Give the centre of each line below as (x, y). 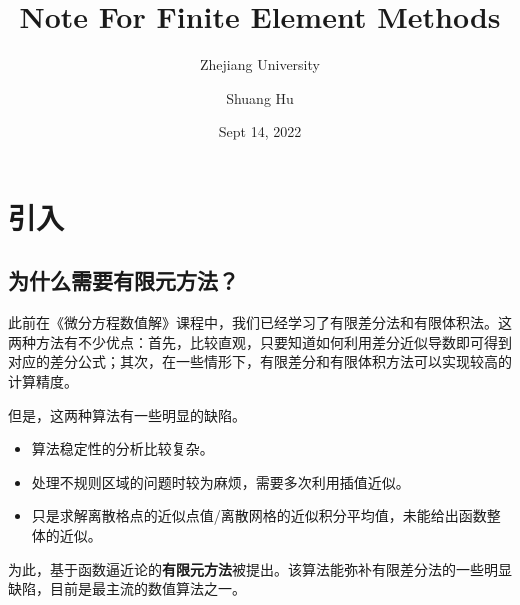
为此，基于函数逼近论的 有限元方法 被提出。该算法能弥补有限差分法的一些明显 (260, 568)
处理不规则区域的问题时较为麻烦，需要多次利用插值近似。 (220, 481)
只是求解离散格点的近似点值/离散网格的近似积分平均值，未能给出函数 (259, 515)
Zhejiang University (260, 64)
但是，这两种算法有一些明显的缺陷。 (127, 414)
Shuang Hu (260, 97)
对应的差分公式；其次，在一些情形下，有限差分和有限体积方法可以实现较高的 (260, 361)
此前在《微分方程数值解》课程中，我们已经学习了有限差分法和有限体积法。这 (260, 322)
